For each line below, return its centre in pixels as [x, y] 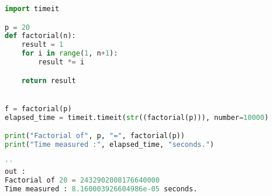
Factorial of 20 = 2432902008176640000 [82, 180]
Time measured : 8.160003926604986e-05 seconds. [101, 189]
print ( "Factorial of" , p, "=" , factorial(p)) [95, 136]
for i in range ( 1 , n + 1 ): [70, 54]
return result [49, 80]
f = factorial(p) [38, 109]
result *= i [61, 62]
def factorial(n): [40, 36]
